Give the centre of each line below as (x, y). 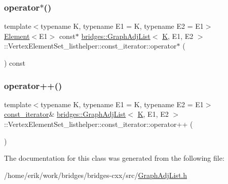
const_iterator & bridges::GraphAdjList (65, 114)
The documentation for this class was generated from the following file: (114, 158)
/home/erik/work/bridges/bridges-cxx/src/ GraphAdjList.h (96, 175)
